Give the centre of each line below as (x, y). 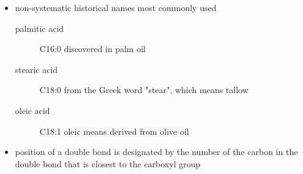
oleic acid (32, 110)
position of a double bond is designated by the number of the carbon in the (156, 152)
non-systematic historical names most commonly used (116, 7)
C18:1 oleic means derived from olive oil (114, 131)
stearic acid (36, 69)
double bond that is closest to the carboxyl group (108, 163)
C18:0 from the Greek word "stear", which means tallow (144, 90)
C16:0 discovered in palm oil (92, 49)
